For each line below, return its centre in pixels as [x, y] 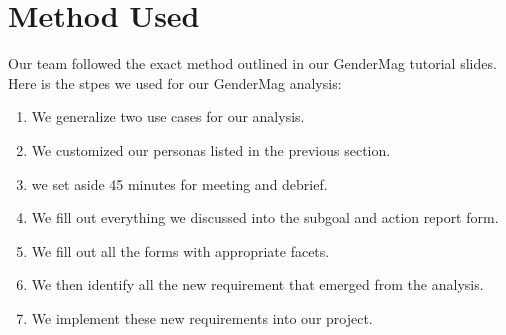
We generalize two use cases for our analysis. [168, 116]
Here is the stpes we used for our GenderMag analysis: [175, 82]
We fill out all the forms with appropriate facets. [180, 250]
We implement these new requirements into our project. [202, 317]
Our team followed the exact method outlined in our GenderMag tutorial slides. [252, 63]
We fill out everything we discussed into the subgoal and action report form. [265, 217]
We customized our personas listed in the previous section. [211, 149]
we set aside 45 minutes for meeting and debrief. [179, 183]
